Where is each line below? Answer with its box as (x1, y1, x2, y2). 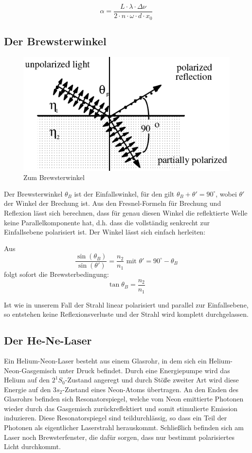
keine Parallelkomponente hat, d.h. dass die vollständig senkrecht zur (4, 217, 210, 227)
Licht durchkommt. (4, 441, 61, 452)
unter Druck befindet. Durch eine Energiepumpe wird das (58, 365, 230, 375)
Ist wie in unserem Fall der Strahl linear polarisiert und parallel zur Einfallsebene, (4, 299, 249, 309)
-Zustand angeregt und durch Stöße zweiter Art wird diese (65, 375, 239, 385)
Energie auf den (4, 384, 51, 394)
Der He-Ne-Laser (4, 333, 92, 348)
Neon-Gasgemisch (4, 365, 56, 375)
